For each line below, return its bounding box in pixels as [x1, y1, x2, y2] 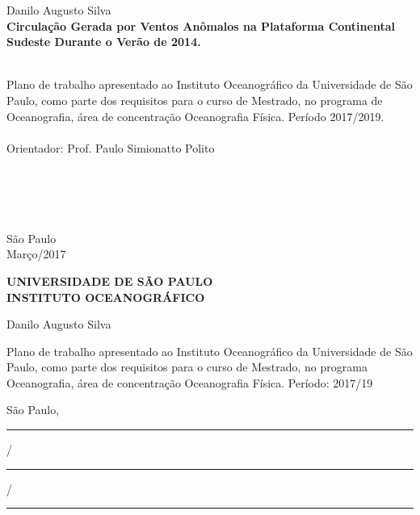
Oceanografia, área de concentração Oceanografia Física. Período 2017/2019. [6, 107, 384, 124]
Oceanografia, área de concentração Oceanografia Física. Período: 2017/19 [6, 374, 373, 391]
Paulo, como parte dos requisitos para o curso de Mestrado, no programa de [6, 91, 383, 108]
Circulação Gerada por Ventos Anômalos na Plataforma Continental [6, 17, 395, 34]
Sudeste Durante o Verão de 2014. [6, 33, 201, 50]
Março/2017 [6, 245, 66, 262]
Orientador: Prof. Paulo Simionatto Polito [6, 139, 215, 156]
